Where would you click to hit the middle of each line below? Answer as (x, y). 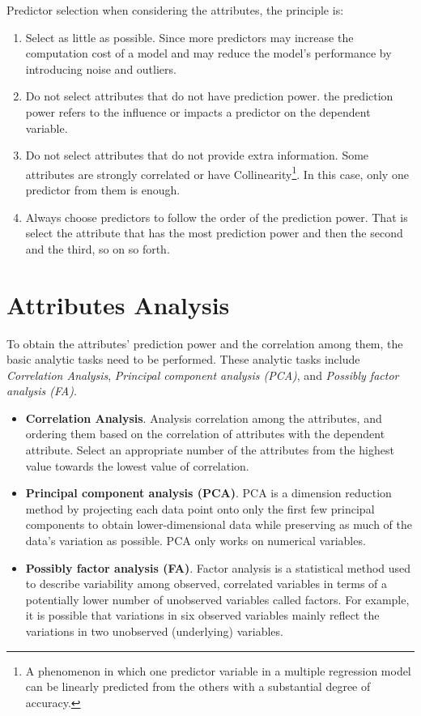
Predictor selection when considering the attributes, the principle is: (175, 10)
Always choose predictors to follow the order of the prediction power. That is (217, 217)
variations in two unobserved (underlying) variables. (154, 631)
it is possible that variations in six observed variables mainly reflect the (202, 615)
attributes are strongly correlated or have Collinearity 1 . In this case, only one (217, 173)
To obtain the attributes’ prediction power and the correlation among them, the (205, 343)
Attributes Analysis (118, 304)
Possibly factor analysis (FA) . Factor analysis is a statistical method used (218, 567)
